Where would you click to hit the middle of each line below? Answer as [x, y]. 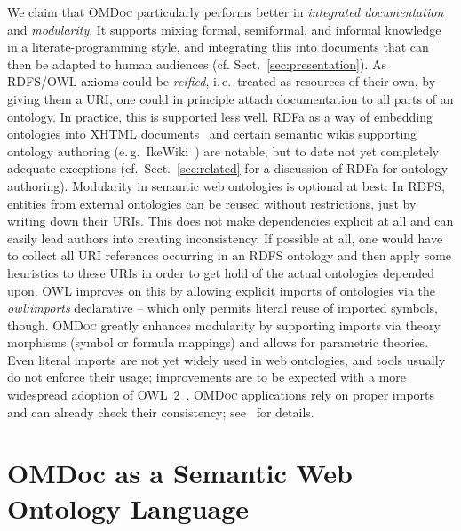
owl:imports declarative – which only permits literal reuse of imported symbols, [223, 308]
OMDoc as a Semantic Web [180, 473]
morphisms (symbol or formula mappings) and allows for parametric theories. [218, 342]
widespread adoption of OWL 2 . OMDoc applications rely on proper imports [221, 395]
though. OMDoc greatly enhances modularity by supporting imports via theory [224, 325]
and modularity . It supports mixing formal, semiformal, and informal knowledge [224, 29]
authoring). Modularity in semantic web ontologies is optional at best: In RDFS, [226, 185]
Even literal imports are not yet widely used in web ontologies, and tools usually [227, 359]
